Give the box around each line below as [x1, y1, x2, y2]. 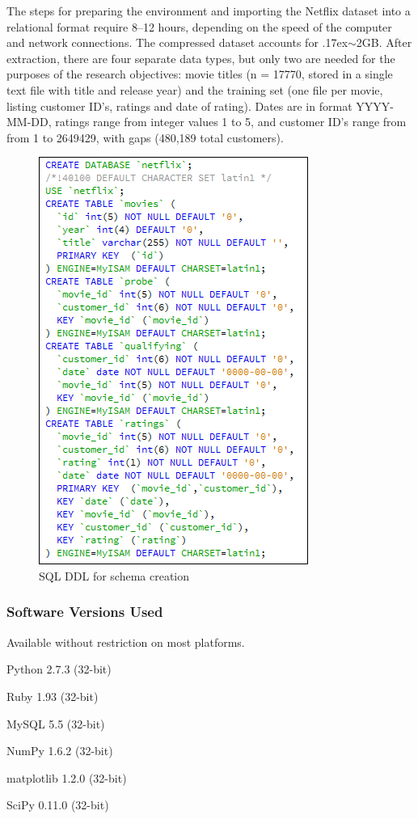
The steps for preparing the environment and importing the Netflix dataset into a [6, 2, 411, 19]
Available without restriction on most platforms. [6, 633, 245, 650]
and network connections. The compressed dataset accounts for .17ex [6, 34, 348, 51]
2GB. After [356, 34, 412, 51]
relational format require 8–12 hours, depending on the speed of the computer [6, 18, 392, 35]
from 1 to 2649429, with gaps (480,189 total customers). [6, 129, 284, 146]
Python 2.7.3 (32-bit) [6, 661, 112, 678]
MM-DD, [6, 113, 52, 130]
